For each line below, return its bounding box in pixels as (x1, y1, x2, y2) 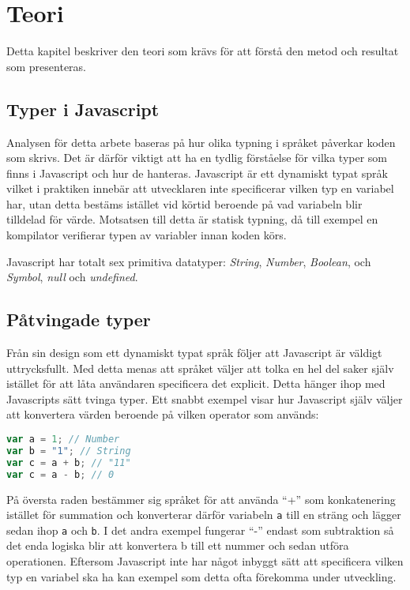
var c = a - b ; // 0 (6, 468, 115, 480)
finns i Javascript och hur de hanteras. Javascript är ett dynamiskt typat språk (6, 164, 388, 181)
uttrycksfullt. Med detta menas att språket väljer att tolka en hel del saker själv (6, 359, 394, 376)
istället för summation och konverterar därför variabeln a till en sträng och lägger (6, 506, 401, 523)
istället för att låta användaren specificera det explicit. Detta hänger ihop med (6, 375, 386, 392)
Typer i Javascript (6, 96, 160, 121)
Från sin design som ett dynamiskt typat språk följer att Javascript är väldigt (6, 344, 382, 361)
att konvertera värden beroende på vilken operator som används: (6, 406, 319, 423)
